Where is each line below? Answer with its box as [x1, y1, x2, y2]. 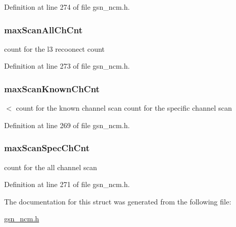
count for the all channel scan [4, 161, 97, 172]
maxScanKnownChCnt [4, 82, 100, 95]
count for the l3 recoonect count [4, 43, 105, 54]
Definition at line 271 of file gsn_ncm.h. [4, 179, 130, 190]
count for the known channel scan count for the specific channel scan [16, 102, 232, 113]
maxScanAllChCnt [4, 23, 83, 36]
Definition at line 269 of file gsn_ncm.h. [4, 119, 130, 130]
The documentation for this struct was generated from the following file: [4, 196, 231, 207]
